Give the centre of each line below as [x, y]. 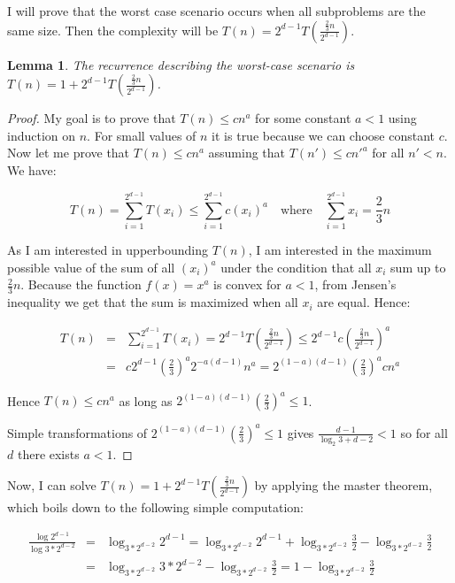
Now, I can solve [52, 485]
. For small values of [142, 135]
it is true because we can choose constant [324, 135]
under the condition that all [296, 267]
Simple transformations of [77, 432]
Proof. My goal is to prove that [92, 118]
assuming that [247, 153]
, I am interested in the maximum [340, 250]
